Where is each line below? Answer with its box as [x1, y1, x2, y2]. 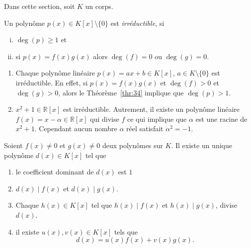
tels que [114, 226, 138, 237]
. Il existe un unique [171, 140, 232, 150]
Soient [4, 140, 23, 150]
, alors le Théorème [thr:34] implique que [58, 87, 184, 97]
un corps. [85, 1, 113, 11]
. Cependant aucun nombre [34, 123, 117, 134]
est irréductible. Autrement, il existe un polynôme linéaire [63, 104, 240, 114]
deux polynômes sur [102, 140, 163, 150]
